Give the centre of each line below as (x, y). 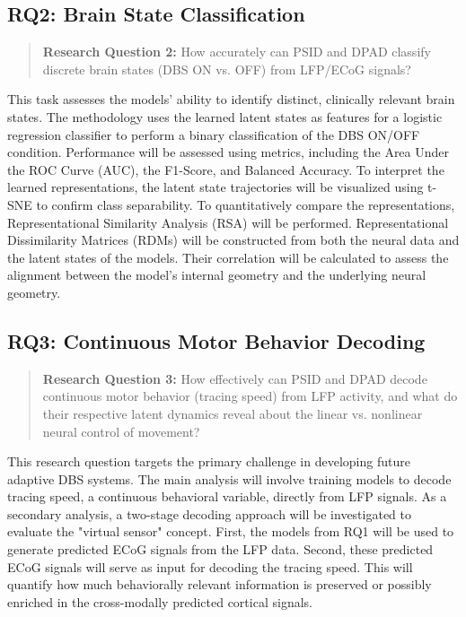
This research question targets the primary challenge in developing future (209, 461)
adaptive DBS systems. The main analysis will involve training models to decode (229, 478)
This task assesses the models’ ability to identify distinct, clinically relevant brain (231, 99)
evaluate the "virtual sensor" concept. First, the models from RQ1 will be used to (231, 531)
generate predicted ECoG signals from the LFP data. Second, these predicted (220, 549)
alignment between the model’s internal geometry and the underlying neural (217, 275)
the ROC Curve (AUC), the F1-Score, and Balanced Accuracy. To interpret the (226, 169)
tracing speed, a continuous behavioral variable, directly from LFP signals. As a (227, 496)
